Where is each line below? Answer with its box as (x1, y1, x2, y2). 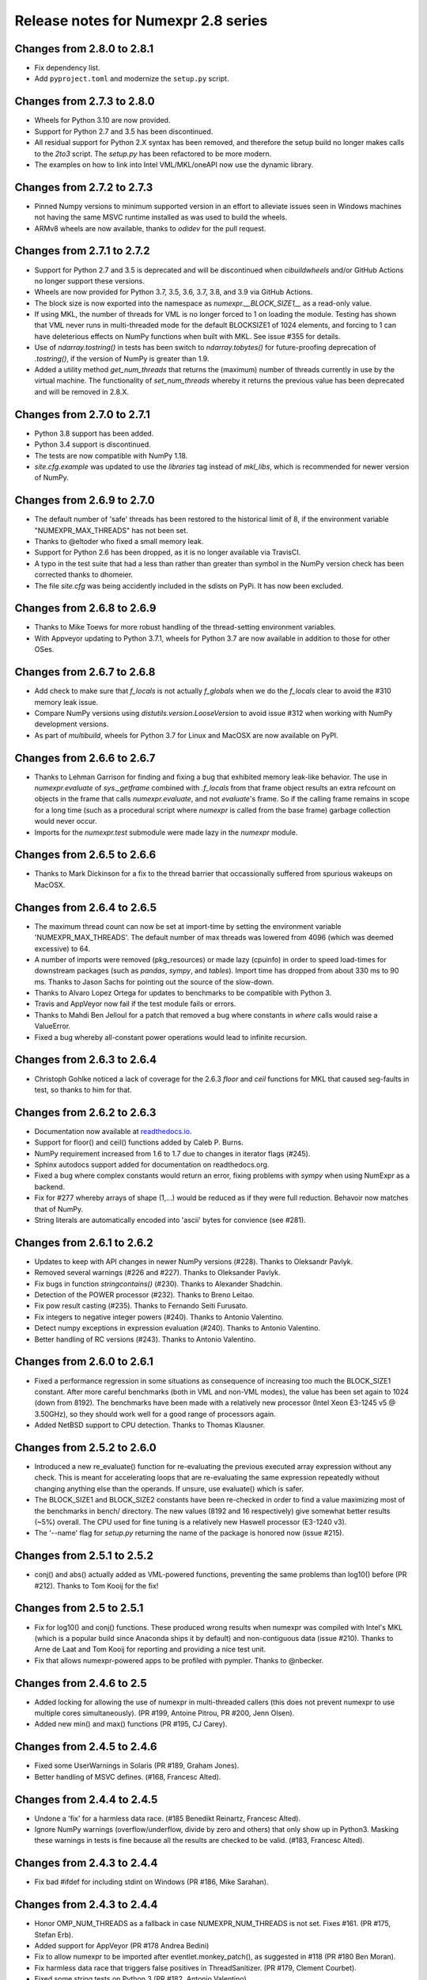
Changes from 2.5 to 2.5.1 (14, 1601, 144, 1615)
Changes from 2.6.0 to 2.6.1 (14, 1355, 154, 1369)
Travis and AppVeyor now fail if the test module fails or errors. (34, 999, 236, 1009)
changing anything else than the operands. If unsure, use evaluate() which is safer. (34, 1483, 304, 1493)
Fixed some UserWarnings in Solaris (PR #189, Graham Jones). (34, 1761, 240, 1770)
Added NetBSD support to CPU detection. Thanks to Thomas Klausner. (34, 1420, 265, 1430)
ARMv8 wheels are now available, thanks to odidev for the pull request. (34, 223, 266, 233)
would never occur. (34, 817, 97, 826)
